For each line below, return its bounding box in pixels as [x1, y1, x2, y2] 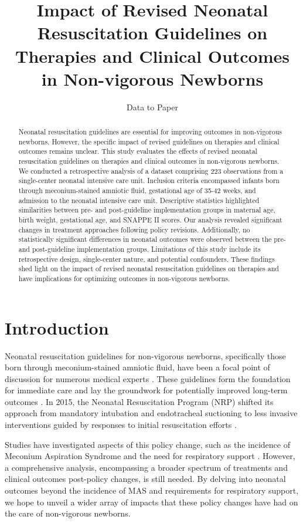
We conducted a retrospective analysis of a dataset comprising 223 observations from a [18, 166, 284, 176]
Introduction [5, 315, 109, 339]
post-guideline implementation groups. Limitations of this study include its [32, 244, 261, 254]
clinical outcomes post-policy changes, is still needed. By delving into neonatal [5, 473, 286, 485]
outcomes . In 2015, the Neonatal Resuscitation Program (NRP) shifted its [5, 395, 274, 407]
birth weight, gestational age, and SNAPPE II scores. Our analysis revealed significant [18, 214, 282, 224]
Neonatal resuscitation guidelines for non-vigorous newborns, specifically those [5, 349, 286, 362]
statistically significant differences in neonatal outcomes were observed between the [18, 234, 272, 244]
